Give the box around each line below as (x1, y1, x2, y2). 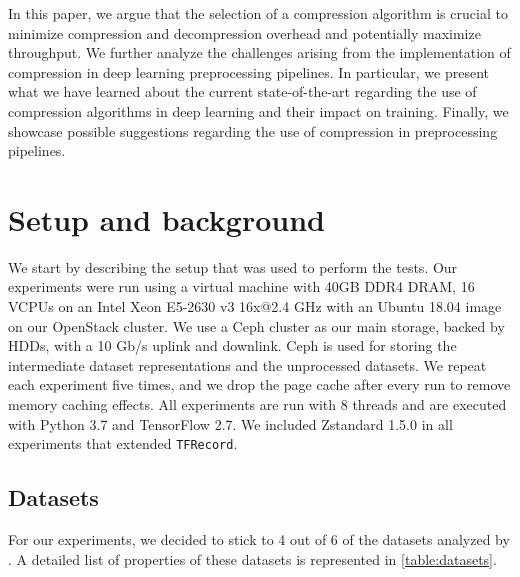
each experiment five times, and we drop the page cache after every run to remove (8, 374, 511, 395)
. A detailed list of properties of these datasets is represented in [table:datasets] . (8, 548, 497, 569)
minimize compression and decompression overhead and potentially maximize (8, 22, 481, 43)
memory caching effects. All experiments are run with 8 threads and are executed (8, 394, 507, 415)
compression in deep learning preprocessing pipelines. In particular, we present (8, 61, 490, 82)
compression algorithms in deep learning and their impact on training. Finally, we (8, 100, 509, 121)
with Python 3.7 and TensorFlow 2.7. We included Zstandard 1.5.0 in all (8, 413, 453, 434)
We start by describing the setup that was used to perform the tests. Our (8, 256, 458, 277)
